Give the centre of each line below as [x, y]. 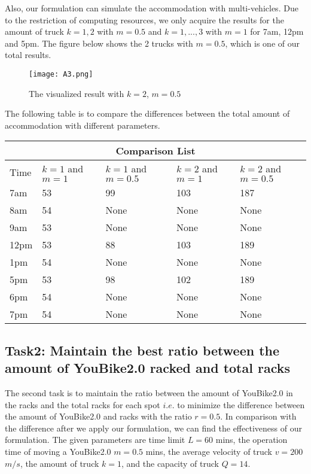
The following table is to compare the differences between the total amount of [147, 113]
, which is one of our [262, 43]
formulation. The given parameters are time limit [95, 440]
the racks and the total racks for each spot [83, 404]
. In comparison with [258, 416]
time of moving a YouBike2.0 [58, 451]
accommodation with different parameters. [83, 125]
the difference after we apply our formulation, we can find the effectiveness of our [153, 428]
